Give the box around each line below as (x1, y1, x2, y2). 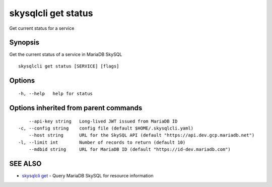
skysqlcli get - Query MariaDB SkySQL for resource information (22, 173, 154, 179)
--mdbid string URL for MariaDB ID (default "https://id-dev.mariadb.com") (28, 147, 231, 152)
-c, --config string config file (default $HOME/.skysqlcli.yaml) (18, 126, 194, 131)
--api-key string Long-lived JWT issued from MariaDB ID (28, 118, 178, 124)
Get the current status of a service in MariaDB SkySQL (9, 51, 122, 57)
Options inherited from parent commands (9, 104, 143, 112)
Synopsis (9, 38, 40, 47)
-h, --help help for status (18, 91, 93, 97)
